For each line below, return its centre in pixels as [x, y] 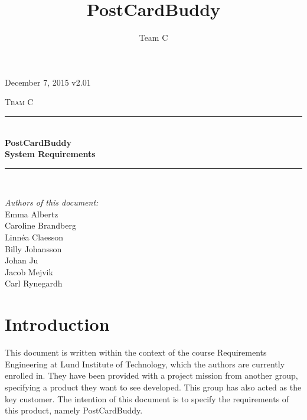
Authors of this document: [52, 202]
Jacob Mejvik [29, 271]
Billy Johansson [33, 248]
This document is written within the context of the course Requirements [136, 352]
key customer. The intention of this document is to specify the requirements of [147, 398]
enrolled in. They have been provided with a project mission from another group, [151, 375]
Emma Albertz [32, 214]
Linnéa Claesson [34, 237]
